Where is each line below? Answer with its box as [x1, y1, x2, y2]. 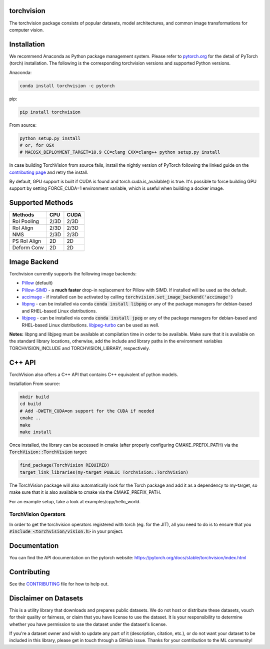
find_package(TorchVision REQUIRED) [19, 462, 110, 468]
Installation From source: [9, 381, 60, 387]
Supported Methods [9, 198, 73, 207]
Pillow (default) [21, 280, 53, 286]
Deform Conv [12, 244, 44, 251]
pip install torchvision [19, 109, 81, 115]
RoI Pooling [12, 218, 39, 225]
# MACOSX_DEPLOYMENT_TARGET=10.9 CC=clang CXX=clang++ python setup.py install [19, 149, 220, 155]
